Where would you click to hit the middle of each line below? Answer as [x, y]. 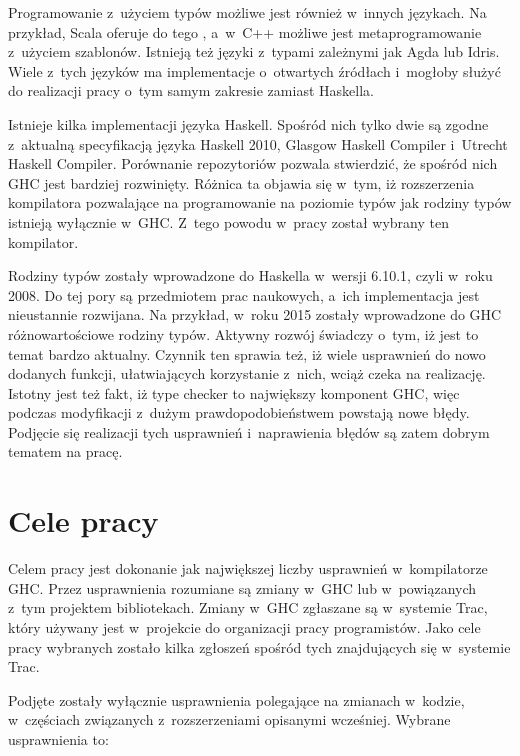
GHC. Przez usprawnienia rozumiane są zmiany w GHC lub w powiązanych [242, 587]
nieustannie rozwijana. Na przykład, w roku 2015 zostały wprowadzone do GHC [255, 314]
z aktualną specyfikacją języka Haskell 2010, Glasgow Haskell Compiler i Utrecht [258, 143]
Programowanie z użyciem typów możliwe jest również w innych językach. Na [247, 12]
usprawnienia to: [58, 738]
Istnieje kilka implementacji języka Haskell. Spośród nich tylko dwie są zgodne [248, 123]
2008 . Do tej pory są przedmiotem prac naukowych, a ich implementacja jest [244, 294]
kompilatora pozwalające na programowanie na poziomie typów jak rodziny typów [260, 202]
